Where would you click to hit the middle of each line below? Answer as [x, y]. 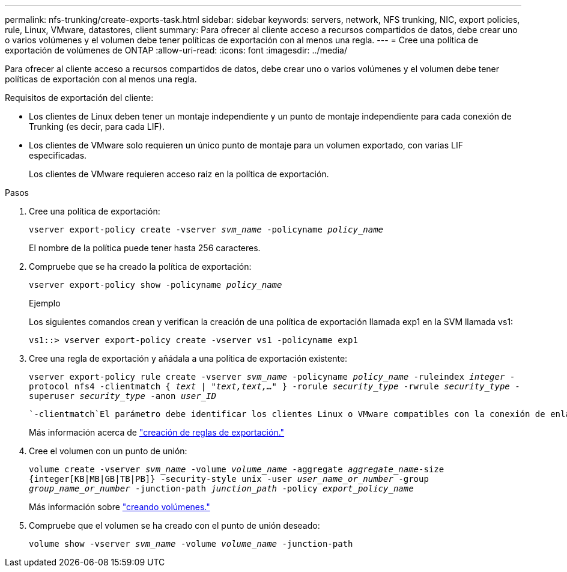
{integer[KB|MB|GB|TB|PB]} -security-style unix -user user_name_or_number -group [229, 479]
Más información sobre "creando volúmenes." [120, 507]
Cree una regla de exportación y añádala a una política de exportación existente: [188, 358]
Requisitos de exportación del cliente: [79, 98]
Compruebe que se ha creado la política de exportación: [140, 266]
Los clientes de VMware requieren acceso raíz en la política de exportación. [179, 174]
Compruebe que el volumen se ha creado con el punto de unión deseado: [174, 525]
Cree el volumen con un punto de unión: [108, 451]
